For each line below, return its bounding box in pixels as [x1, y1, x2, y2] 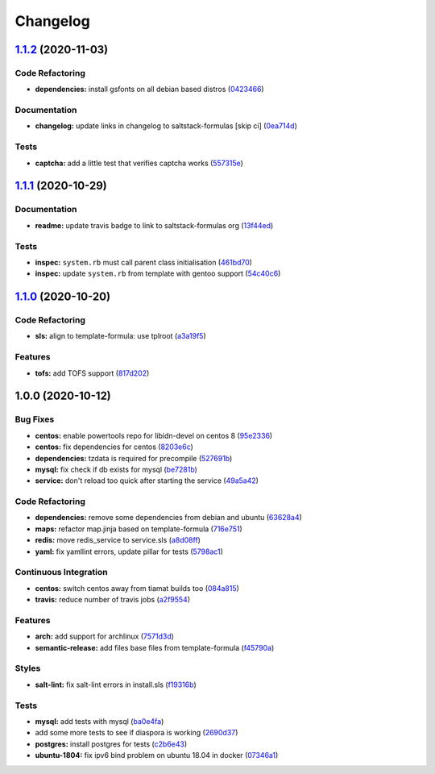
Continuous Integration [14, 567, 108, 578]
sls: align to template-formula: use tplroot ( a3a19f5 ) [35, 331, 207, 341]
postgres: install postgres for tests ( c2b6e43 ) [35, 739, 188, 749]
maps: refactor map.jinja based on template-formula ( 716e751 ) [35, 524, 243, 534]
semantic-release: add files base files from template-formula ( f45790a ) [35, 643, 275, 652]
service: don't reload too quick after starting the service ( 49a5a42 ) [35, 476, 259, 485]
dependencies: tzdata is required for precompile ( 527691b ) [35, 453, 233, 463]
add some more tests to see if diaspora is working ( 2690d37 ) [35, 728, 238, 738]
